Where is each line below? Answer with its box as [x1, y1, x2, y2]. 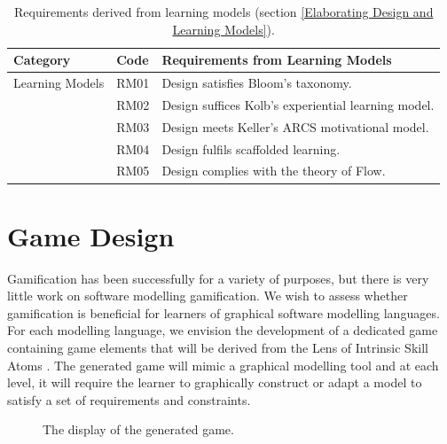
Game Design [7, 217, 175, 253]
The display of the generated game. [43, 420, 234, 439]
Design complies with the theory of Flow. [161, 161, 386, 180]
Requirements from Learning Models [161, 51, 392, 69]
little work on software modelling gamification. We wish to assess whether [7, 286, 408, 305]
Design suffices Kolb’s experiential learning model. [161, 95, 435, 113]
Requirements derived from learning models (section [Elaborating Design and [13, 3, 434, 20]
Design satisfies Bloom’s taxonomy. [161, 74, 352, 92]
